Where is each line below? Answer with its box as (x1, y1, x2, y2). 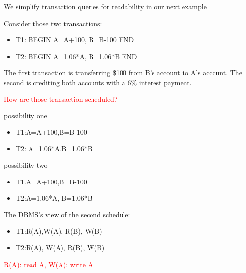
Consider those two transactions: (4, 18, 102, 28)
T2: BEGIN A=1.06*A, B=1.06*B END (15, 51, 137, 61)
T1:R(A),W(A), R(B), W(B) (15, 226, 102, 236)
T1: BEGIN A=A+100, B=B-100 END (15, 34, 134, 45)
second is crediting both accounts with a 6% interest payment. (4, 77, 192, 87)
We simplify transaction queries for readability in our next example (4, 1, 207, 11)
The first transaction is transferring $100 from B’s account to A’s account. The (4, 67, 242, 78)
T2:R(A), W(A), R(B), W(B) (15, 242, 105, 252)
